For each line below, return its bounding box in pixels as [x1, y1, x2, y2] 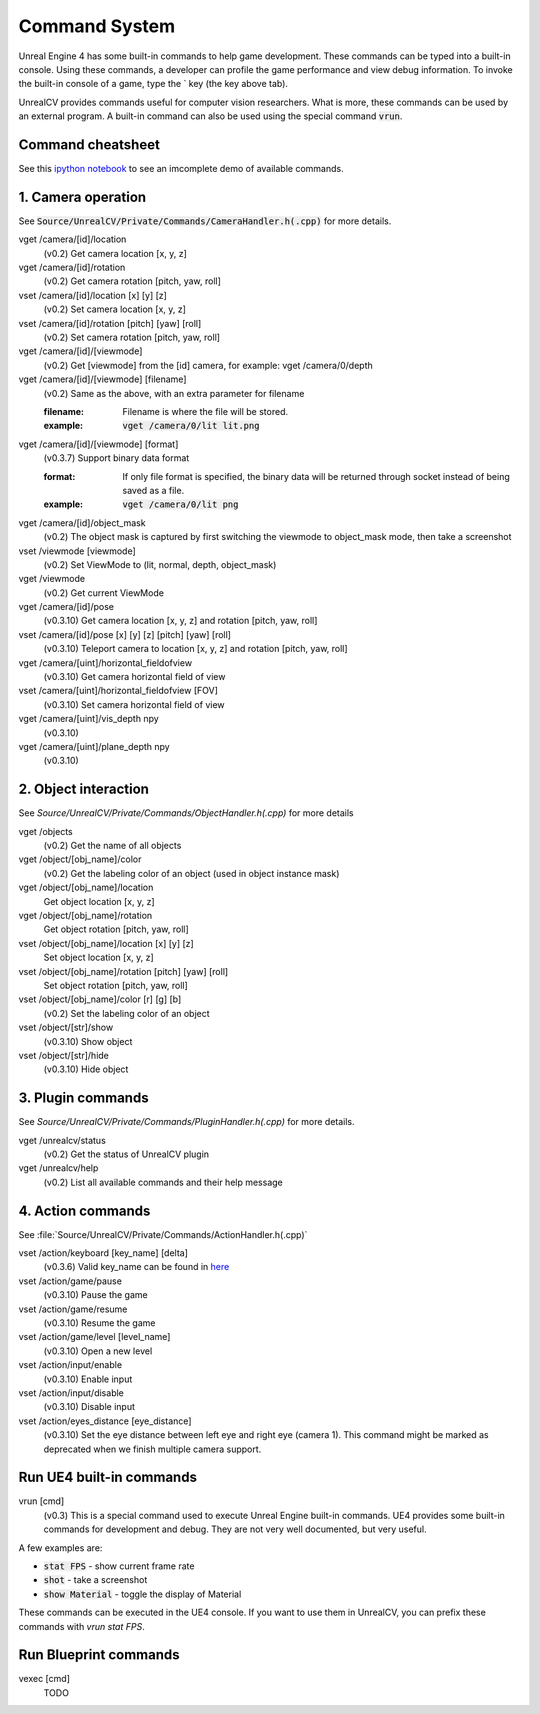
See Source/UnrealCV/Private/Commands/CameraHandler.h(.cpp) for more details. [18, 215, 392, 227]
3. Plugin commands [18, 1090, 149, 1107]
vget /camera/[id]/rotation [18, 261, 126, 274]
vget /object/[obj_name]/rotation [18, 910, 153, 922]
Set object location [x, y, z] [43, 951, 154, 964]
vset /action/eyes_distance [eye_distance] [18, 1415, 192, 1427]
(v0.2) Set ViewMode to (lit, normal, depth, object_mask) [43, 558, 277, 570]
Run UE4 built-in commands [18, 1469, 197, 1486]
